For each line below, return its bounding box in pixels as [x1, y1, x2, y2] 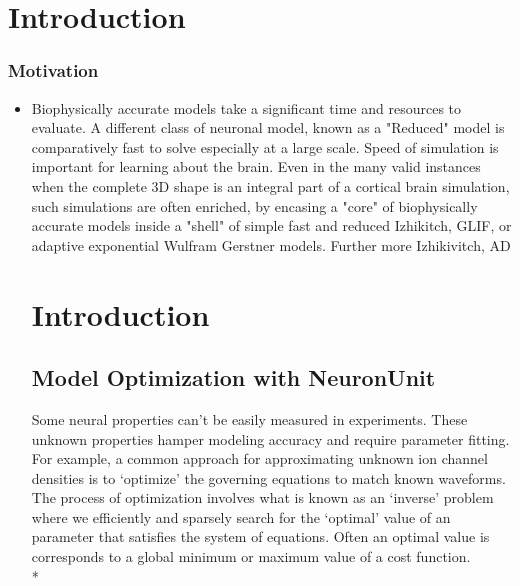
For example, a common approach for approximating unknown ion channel [31, 448, 488, 469]
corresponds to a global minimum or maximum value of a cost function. [31, 546, 471, 567]
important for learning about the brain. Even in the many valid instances [31, 156, 481, 177]
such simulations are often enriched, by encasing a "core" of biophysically [31, 195, 478, 216]
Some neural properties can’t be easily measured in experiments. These [31, 408, 468, 429]
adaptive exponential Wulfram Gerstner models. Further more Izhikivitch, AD [31, 234, 511, 255]
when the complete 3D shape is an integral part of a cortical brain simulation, [31, 175, 510, 196]
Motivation [8, 58, 99, 83]
